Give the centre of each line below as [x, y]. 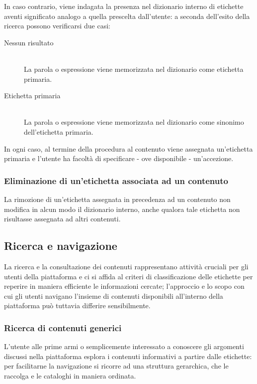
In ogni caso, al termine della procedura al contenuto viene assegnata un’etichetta [128, 148]
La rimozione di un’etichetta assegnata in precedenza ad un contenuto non [117, 199]
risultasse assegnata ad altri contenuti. [62, 219]
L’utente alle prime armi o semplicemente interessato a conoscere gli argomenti [124, 346]
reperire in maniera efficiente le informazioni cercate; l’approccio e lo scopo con [124, 286]
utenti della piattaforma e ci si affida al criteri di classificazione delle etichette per [128, 276]
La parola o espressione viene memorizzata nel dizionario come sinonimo [134, 122]
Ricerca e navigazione [61, 246]
